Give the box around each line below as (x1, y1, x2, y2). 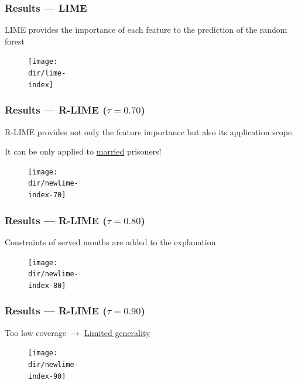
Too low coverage (5, 326, 67, 338)
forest (5, 35, 25, 47)
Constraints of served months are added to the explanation (5, 235, 216, 248)
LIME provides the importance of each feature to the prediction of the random (5, 23, 287, 36)
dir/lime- (28, 69, 66, 78)
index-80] (28, 281, 66, 290)
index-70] (28, 191, 66, 200)
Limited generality (84, 326, 150, 338)
